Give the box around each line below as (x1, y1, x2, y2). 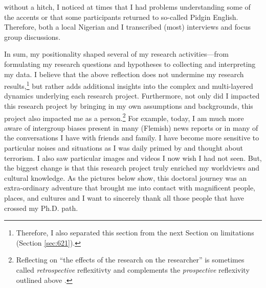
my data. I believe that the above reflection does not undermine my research (4, 68, 244, 79)
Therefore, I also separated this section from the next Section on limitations (16, 227, 254, 238)
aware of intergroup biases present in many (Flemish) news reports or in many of (4, 122, 258, 133)
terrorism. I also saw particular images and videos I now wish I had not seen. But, (4, 152, 262, 163)
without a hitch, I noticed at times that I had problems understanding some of (4, 2, 251, 12)
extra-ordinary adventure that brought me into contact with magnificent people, (4, 182, 256, 193)
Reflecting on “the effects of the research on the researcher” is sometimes (16, 254, 245, 265)
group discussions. (4, 31, 61, 42)
